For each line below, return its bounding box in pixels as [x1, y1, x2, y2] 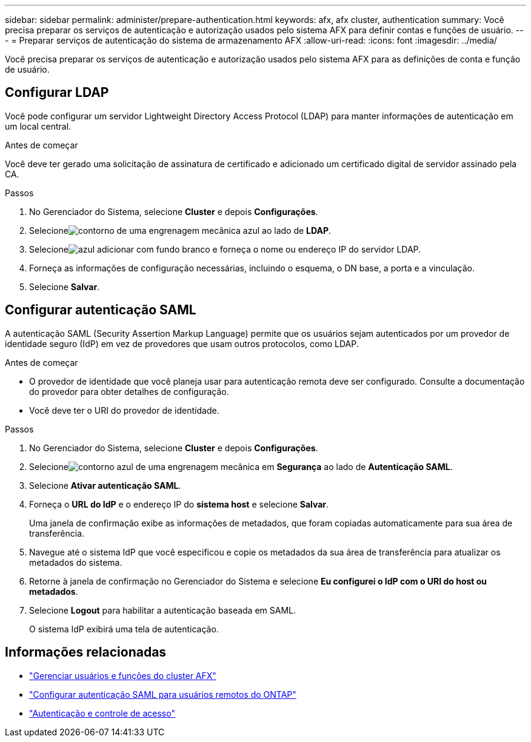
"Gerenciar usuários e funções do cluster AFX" [29, 670, 216, 681]
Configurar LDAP [5, 85, 109, 101]
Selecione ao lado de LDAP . [29, 225, 332, 236]
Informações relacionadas [5, 644, 167, 660]
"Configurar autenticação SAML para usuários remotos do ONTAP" [29, 689, 296, 700]
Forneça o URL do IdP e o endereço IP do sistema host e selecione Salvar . [29, 499, 329, 509]
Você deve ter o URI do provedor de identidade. [29, 405, 219, 416]
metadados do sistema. [29, 557, 122, 568]
